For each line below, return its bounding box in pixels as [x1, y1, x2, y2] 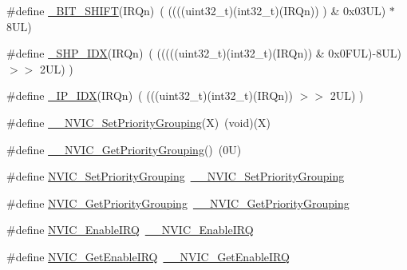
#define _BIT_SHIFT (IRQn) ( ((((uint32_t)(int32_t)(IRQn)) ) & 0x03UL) [6, 2, 386, 18]
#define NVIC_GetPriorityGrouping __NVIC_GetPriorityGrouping [6, 194, 350, 211]
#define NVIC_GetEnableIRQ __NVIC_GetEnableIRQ [6, 248, 290, 264]
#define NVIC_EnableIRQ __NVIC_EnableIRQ [6, 221, 254, 238]
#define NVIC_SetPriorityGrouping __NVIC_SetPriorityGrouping [6, 168, 345, 185]
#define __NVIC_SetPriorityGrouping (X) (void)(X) [6, 113, 271, 130]
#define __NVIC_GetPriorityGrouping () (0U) [6, 141, 242, 157]
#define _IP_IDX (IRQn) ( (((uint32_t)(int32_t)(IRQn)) [6, 87, 293, 104]
